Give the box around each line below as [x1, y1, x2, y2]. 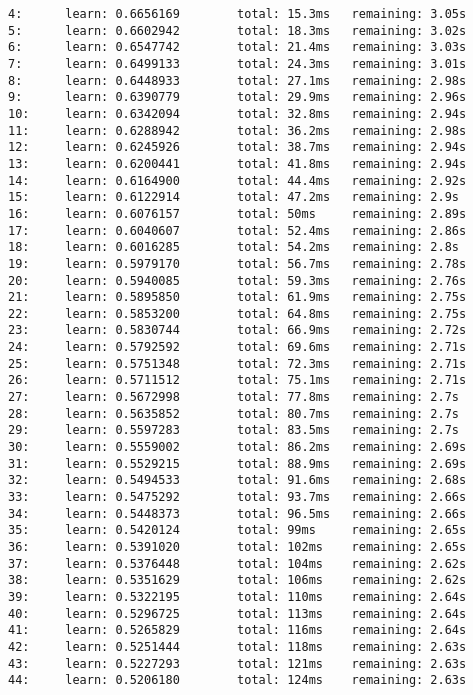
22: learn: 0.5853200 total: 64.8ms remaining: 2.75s [8, 306, 467, 321]
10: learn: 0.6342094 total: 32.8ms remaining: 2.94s [8, 106, 467, 121]
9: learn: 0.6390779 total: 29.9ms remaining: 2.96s [8, 90, 467, 105]
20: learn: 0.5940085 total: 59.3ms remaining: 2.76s [8, 273, 467, 288]
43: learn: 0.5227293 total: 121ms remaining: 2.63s [8, 656, 467, 671]
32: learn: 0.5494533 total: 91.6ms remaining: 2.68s [8, 473, 467, 488]
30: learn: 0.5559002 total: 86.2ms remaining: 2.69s [8, 440, 467, 455]
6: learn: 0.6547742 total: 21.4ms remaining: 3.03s [8, 40, 467, 55]
